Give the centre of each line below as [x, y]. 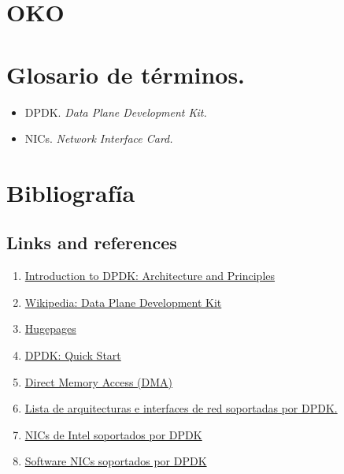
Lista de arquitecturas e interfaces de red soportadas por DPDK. [181, 408]
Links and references [92, 243]
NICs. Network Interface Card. [99, 138]
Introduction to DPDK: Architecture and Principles [150, 276]
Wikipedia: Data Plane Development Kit [123, 302]
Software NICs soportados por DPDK [116, 461]
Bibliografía [71, 192]
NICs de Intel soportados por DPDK [113, 434]
